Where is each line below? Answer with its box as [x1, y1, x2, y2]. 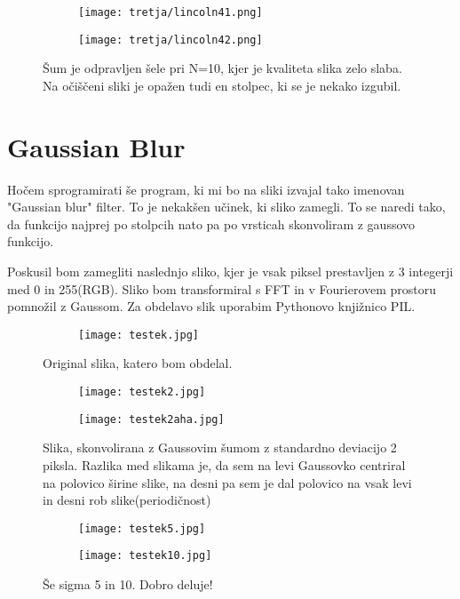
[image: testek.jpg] [78, 328, 200, 341]
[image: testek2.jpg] [78, 386, 206, 399]
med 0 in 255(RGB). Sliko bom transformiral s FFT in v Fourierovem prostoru [7, 279, 437, 298]
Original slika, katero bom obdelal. [43, 354, 233, 372]
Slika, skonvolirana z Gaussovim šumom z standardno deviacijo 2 [43, 438, 397, 457]
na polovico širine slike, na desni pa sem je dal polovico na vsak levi [43, 473, 412, 491]
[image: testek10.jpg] [78, 549, 212, 563]
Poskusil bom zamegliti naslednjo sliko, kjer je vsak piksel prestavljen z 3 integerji [7, 262, 454, 280]
